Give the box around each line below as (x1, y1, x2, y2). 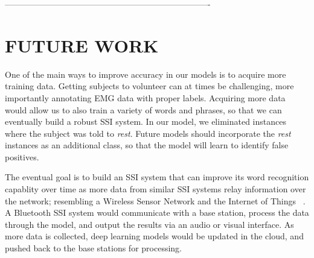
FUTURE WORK (5, 33, 159, 57)
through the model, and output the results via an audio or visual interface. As (5, 218, 294, 230)
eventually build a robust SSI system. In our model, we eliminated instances (5, 115, 286, 128)
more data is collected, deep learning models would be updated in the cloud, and (5, 230, 304, 242)
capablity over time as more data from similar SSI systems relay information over (5, 183, 306, 195)
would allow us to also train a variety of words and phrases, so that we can (5, 103, 282, 116)
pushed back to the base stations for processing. (5, 242, 182, 254)
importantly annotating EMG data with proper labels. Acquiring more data (5, 91, 286, 104)
